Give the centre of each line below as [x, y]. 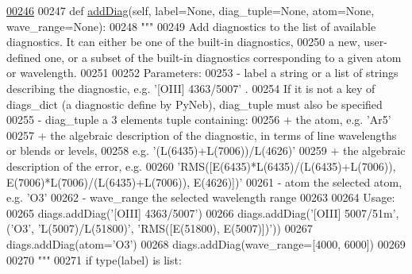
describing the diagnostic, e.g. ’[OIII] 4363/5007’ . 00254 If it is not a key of [191, 88]
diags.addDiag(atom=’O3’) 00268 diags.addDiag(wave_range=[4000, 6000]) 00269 [206, 243]
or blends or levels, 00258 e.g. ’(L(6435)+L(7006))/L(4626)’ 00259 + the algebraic [206, 151]
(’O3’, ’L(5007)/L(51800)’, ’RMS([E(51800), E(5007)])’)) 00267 [160, 228]
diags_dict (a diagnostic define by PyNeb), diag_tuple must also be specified [194, 104]
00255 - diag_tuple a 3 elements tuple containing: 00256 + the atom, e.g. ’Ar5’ [199, 120]
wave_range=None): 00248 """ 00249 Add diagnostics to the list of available [191, 26]
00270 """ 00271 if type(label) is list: [94, 259]
